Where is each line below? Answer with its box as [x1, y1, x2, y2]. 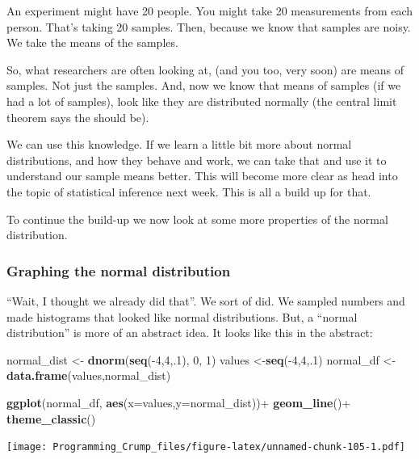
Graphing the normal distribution [6, 260, 231, 280]
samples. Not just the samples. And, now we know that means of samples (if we [6, 77, 401, 94]
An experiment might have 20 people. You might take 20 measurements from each [6, 2, 413, 19]
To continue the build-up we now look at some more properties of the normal [6, 210, 388, 227]
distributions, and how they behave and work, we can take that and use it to [6, 151, 387, 168]
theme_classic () [6, 410, 96, 427]
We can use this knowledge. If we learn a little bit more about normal [6, 136, 352, 153]
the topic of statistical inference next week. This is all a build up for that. [6, 183, 371, 200]
